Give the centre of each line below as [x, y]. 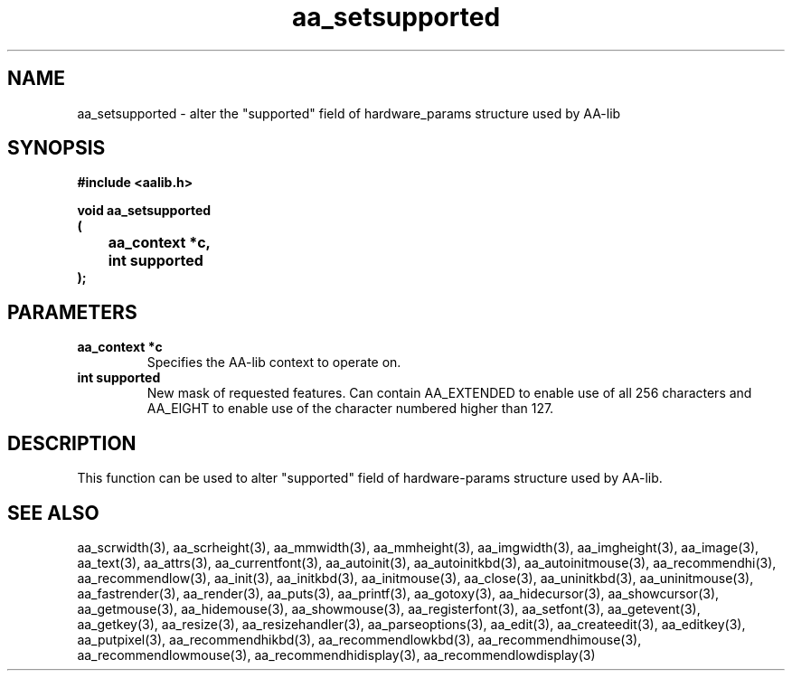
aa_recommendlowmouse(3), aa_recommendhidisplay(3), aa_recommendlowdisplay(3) [336, 654]
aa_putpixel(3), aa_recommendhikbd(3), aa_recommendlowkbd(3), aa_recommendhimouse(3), [359, 639]
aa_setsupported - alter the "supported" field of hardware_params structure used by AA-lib [349, 113]
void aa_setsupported [144, 211]
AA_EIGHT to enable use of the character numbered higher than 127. [350, 409]
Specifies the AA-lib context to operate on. [274, 363]
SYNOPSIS [57, 148]
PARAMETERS [72, 312]
